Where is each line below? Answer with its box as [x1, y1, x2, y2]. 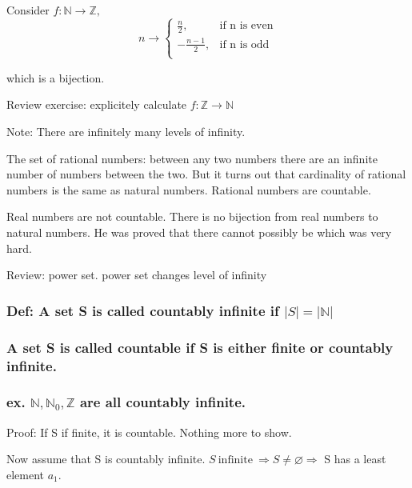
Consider [6, 2, 50, 18]
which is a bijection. [6, 69, 105, 86]
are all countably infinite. [79, 392, 246, 412]
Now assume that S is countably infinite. [6, 450, 206, 467]
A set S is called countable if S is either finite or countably [6, 337, 394, 357]
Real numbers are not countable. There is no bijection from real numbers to [6, 208, 378, 225]
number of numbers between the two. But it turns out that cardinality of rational [6, 166, 406, 182]
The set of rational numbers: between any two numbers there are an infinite [6, 150, 378, 166]
